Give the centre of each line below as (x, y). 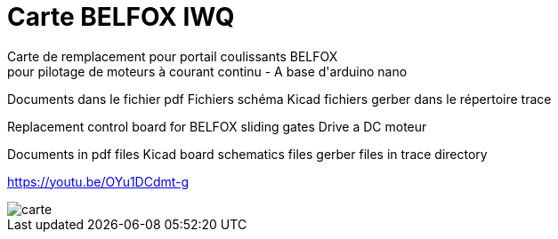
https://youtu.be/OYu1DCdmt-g (98, 181)
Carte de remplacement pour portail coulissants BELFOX (173, 56)
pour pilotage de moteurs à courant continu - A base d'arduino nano (207, 71)
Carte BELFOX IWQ (121, 17)
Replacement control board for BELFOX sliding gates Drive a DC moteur (217, 126)
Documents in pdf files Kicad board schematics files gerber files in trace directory (247, 154)
